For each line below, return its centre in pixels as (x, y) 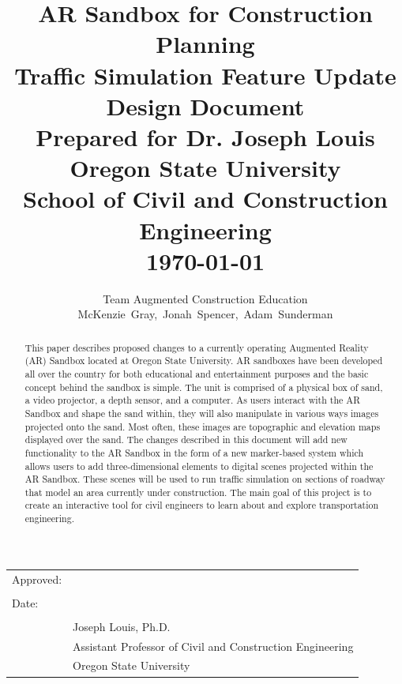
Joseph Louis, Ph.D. (122, 626)
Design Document (205, 105)
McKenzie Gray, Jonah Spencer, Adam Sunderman (205, 314)
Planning (205, 44)
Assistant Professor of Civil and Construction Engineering (213, 646)
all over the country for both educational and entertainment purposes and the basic (197, 373)
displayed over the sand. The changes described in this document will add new (186, 440)
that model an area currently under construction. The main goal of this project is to (198, 492)
